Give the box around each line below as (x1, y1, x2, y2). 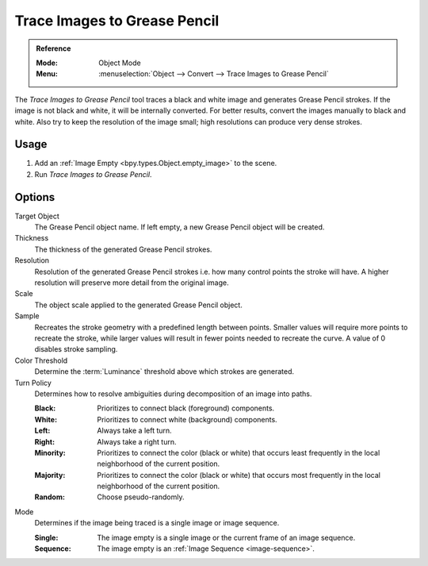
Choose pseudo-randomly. (97, 492, 185, 502)
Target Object (14, 211, 59, 221)
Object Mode (98, 58, 142, 67)
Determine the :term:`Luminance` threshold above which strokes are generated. (34, 367, 295, 376)
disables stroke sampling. (34, 345, 118, 354)
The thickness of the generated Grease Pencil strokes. (34, 244, 212, 254)
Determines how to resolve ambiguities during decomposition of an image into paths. (34, 389, 312, 399)
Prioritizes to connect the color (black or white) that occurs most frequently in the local (97, 470, 380, 479)
